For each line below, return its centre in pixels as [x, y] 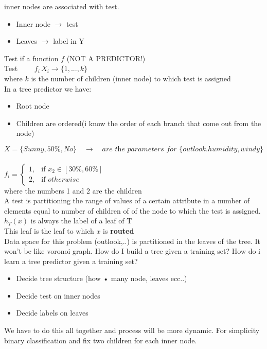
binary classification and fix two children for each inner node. [101, 340]
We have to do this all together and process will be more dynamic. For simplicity [132, 330]
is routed [119, 230]
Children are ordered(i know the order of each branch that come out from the [139, 123]
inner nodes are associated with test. [62, 6]
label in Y [69, 41]
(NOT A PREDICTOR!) [106, 58]
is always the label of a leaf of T [81, 221]
